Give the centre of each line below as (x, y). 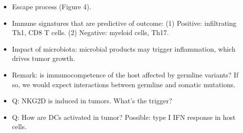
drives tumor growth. (43, 58)
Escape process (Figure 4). (51, 6)
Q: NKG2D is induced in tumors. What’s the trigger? (92, 101)
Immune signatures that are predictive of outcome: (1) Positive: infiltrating (124, 23)
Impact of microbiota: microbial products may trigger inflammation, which (124, 48)
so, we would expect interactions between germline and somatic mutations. (124, 84)
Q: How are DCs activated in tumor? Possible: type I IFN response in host (124, 117)
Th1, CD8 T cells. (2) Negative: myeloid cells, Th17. (90, 32)
